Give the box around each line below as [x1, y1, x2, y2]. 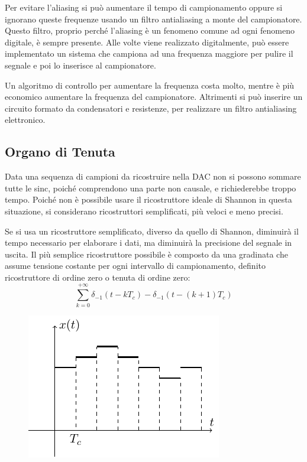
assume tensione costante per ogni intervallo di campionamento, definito [5, 259, 266, 272]
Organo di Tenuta [5, 142, 115, 161]
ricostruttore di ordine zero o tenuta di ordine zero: [5, 271, 190, 283]
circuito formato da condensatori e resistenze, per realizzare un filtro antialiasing [5, 102, 297, 114]
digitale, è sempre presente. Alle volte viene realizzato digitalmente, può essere [5, 35, 289, 48]
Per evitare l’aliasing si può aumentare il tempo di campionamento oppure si [5, 1, 283, 13]
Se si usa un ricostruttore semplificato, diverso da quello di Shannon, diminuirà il [5, 225, 299, 237]
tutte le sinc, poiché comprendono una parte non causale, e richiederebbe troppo [5, 181, 296, 194]
